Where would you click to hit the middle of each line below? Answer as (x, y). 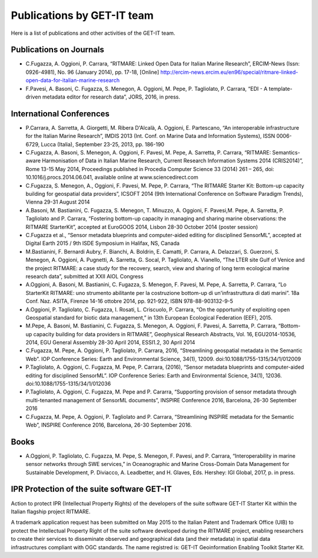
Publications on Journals (57, 50)
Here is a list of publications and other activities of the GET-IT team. (93, 33)
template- (281, 88)
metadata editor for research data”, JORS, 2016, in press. (111, 97)
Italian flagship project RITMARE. (51, 511)
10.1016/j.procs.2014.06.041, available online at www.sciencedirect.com (112, 178)
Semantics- (286, 153)
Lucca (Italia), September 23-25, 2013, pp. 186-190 (103, 144)
